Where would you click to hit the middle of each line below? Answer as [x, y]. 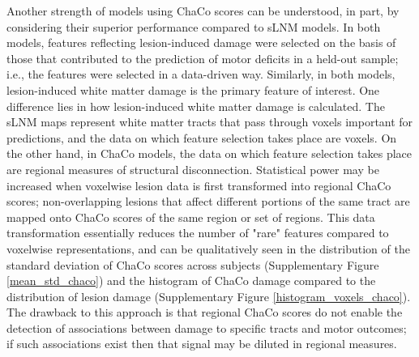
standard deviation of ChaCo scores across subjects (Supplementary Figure [193, 264]
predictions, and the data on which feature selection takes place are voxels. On [202, 137]
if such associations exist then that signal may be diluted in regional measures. [202, 344]
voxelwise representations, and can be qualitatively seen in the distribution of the [208, 248]
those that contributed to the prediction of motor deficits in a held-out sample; [203, 58]
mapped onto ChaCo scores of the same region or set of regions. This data [191, 217]
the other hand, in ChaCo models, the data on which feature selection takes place [209, 153]
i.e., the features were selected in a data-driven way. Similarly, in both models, [201, 74]
